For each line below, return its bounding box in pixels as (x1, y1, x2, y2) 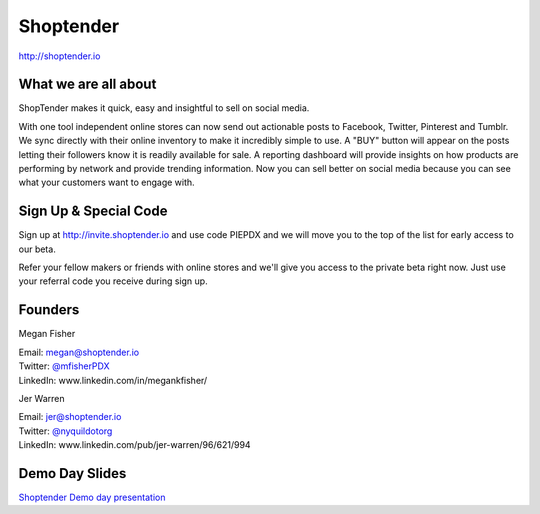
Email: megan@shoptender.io (18, 346, 140, 358)
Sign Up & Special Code (18, 203, 168, 220)
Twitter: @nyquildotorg (18, 425, 113, 437)
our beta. (18, 243, 57, 255)
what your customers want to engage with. (18, 176, 195, 189)
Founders (18, 301, 80, 319)
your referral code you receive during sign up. (18, 275, 209, 287)
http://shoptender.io (18, 50, 101, 62)
